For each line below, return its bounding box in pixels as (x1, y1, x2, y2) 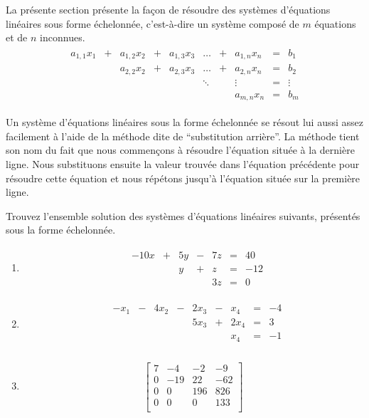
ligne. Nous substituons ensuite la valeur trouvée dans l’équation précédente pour (6, 157, 360, 172)
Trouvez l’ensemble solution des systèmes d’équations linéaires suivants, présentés (6, 208, 360, 223)
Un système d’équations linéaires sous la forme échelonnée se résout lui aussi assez (6, 115, 364, 130)
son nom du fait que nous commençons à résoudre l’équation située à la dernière (6, 142, 355, 157)
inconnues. (40, 30, 85, 45)
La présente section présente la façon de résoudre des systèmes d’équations (6, 2, 331, 16)
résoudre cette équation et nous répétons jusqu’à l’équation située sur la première (6, 170, 360, 185)
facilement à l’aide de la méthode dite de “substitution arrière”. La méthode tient (6, 128, 360, 143)
